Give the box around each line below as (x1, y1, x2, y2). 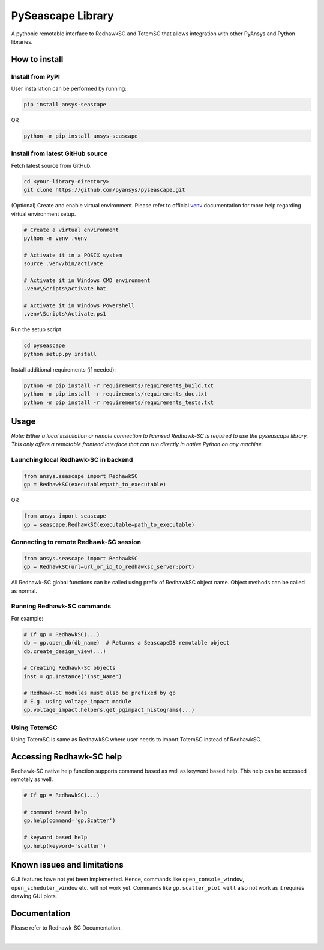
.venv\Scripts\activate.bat (23, 286, 106, 292)
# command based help (23, 809, 88, 816)
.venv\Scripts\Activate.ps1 (23, 310, 106, 317)
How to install (11, 54, 64, 64)
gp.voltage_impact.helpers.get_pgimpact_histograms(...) (23, 706, 195, 714)
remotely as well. (11, 776, 53, 783)
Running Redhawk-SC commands (11, 602, 111, 610)
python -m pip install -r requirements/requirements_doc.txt (23, 391, 208, 397)
